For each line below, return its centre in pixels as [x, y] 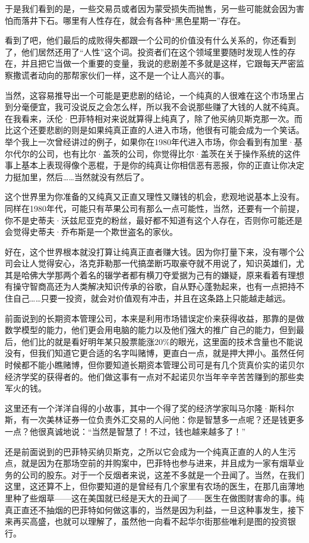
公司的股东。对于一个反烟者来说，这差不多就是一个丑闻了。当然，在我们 [163, 474]
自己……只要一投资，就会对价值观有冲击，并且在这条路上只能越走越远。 [152, 298]
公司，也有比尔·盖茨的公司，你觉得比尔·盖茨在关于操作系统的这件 [169, 153]
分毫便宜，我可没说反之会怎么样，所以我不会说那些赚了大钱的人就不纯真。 [158, 107]
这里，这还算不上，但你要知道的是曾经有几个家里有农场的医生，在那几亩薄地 [154, 486]
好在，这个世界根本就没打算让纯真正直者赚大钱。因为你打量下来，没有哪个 [150, 251]
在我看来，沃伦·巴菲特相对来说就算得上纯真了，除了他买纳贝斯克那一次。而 [154, 118]
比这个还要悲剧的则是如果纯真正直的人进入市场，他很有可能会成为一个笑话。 [154, 130]
